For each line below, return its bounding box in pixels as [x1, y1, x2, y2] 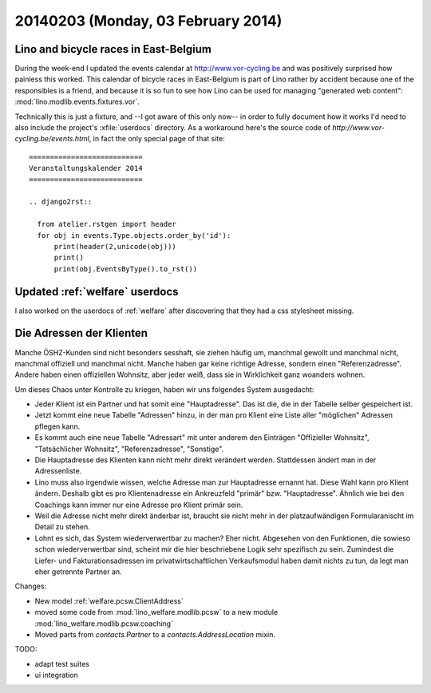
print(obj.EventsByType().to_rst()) [53, 264, 198, 273]
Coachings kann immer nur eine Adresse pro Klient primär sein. [34, 500, 243, 509]
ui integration [34, 671, 79, 680]
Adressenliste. [34, 466, 82, 476]
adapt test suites [34, 659, 89, 668]
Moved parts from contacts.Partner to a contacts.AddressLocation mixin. [34, 629, 275, 639]
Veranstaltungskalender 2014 [29, 164, 143, 173]
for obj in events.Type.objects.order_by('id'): [37, 231, 231, 240]
